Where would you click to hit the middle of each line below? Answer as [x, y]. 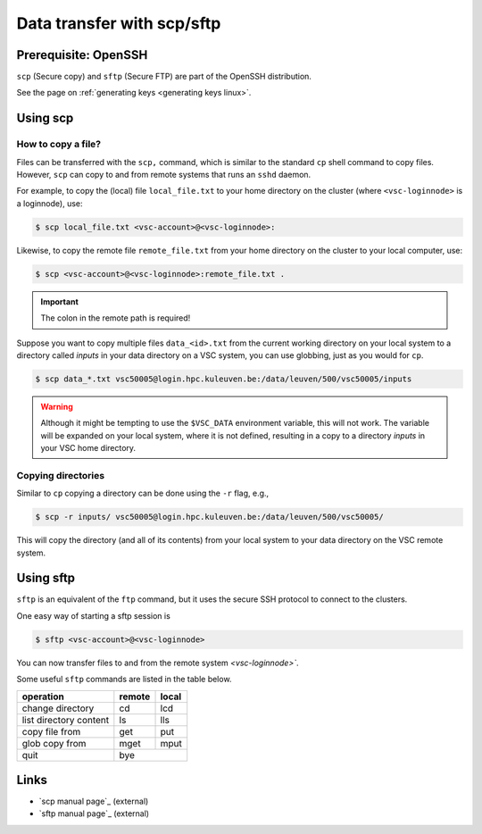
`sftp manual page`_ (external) [94, 813]
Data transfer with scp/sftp [119, 23]
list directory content [66, 720]
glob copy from [54, 743]
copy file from [51, 731]
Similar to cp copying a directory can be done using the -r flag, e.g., [143, 493]
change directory [58, 708]
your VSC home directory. [88, 448]
